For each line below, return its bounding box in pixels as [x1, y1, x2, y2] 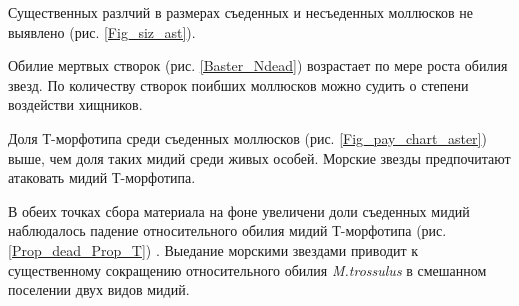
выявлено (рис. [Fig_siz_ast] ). [8, 21, 196, 42]
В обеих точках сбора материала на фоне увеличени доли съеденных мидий [8, 200, 470, 221]
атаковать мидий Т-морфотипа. [8, 167, 196, 188]
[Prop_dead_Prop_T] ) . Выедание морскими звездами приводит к [8, 239, 419, 260]
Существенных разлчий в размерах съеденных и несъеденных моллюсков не [8, 2, 473, 22]
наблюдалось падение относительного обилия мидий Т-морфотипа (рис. [8, 220, 447, 241]
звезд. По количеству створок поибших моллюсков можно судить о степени [8, 74, 469, 95]
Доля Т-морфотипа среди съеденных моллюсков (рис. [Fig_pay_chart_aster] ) [8, 127, 487, 148]
